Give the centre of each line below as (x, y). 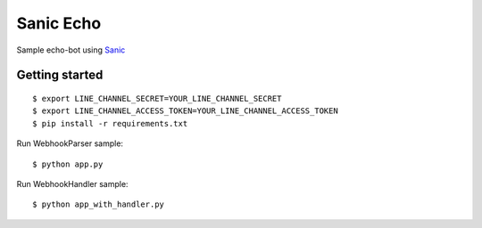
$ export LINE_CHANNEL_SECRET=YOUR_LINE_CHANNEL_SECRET (157, 98)
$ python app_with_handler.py (99, 204)
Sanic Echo (59, 23)
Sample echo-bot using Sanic (71, 50)
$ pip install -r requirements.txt (110, 123)
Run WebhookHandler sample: (72, 183)
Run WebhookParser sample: (70, 143)
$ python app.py (68, 164)
